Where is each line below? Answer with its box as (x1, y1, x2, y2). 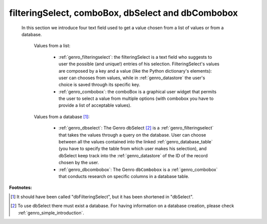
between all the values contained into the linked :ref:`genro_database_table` (58, 139, 213, 145)
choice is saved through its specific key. (58, 82, 140, 88)
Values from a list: (34, 43, 71, 49)
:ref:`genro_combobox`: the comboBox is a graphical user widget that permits (58, 89, 217, 94)
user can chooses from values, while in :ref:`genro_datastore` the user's (58, 75, 205, 81)
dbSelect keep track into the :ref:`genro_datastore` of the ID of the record (58, 152, 208, 158)
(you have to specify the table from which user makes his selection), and (58, 146, 207, 152)
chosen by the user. (58, 160, 99, 166)
